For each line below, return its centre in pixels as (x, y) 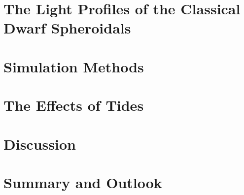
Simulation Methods (74, 66)
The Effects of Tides (74, 105)
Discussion (40, 144)
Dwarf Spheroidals (67, 28)
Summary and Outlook (83, 182)
